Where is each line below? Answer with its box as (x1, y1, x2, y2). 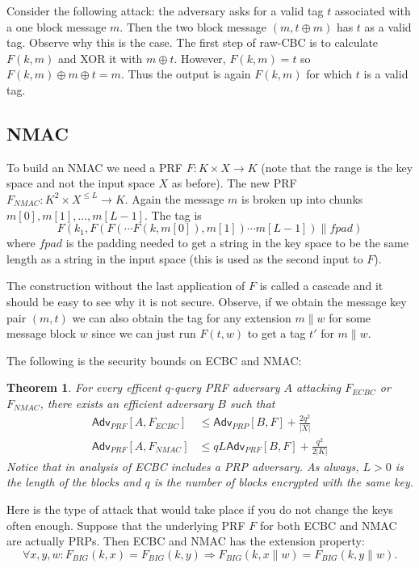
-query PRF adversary (170, 379, 280, 396)
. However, (174, 49, 226, 66)
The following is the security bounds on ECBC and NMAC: (6, 351, 302, 368)
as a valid (364, 18, 412, 35)
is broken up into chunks (241, 190, 363, 207)
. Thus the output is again (120, 65, 251, 82)
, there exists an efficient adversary (40, 394, 214, 411)
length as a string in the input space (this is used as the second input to (6, 250, 363, 267)
